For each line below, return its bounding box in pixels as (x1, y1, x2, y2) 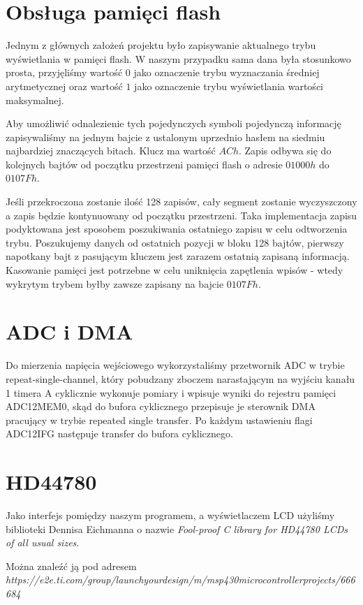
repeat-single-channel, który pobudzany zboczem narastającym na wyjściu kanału (6, 371, 355, 386)
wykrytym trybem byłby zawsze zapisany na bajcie (6, 276, 224, 291)
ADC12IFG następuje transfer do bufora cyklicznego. (6, 426, 233, 441)
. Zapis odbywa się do (239, 143, 332, 158)
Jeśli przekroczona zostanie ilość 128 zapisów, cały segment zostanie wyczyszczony (6, 194, 357, 209)
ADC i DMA (6, 317, 133, 346)
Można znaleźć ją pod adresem (6, 558, 137, 573)
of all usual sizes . (6, 535, 80, 550)
